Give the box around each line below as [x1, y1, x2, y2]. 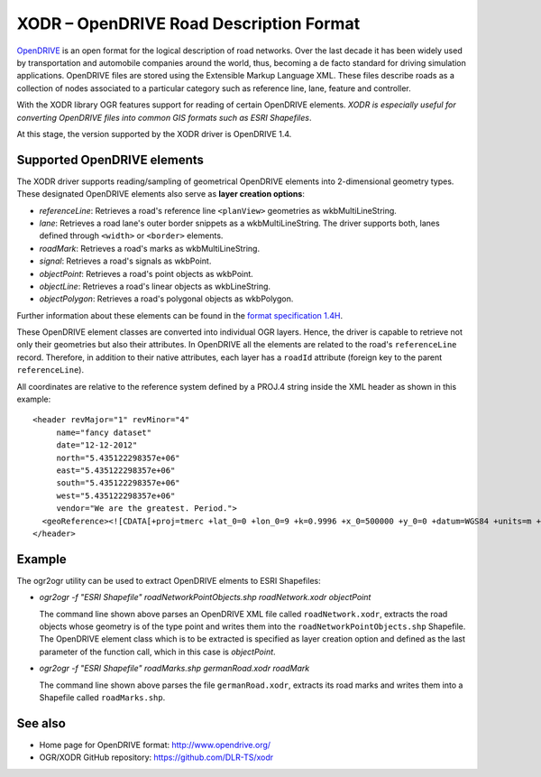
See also [16, 716, 67, 731]
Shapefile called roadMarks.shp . [39, 691, 166, 703]
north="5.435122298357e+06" [56, 452, 180, 463]
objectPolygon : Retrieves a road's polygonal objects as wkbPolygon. [39, 293, 294, 304]
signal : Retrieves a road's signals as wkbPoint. [39, 255, 212, 266]
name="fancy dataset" [56, 427, 152, 438]
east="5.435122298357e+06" [56, 466, 176, 476]
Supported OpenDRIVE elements [16, 152, 205, 167]
